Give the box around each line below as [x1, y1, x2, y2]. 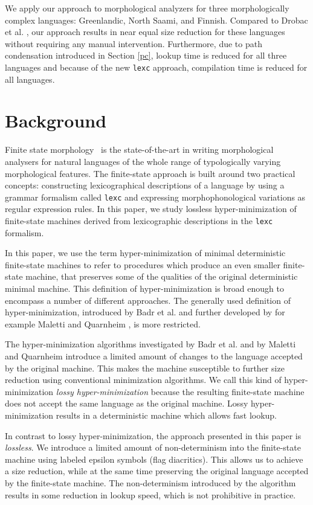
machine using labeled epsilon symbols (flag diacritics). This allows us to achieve [5, 452, 303, 465]
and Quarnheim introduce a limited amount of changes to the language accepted [5, 349, 303, 362]
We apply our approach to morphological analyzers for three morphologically [5, 2, 289, 14]
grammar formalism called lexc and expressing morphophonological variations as [5, 190, 306, 203]
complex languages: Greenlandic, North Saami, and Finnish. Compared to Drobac [5, 13, 308, 26]
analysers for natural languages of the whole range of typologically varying [5, 155, 281, 167]
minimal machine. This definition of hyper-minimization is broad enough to [5, 282, 284, 294]
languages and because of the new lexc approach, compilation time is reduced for [5, 60, 308, 73]
